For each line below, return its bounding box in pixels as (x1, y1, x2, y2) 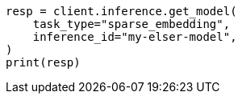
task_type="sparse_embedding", (32, 18, 231, 30)
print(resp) (6, 56, 81, 69)
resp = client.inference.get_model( (6, 5, 237, 18)
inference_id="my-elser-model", (32, 30, 237, 43)
